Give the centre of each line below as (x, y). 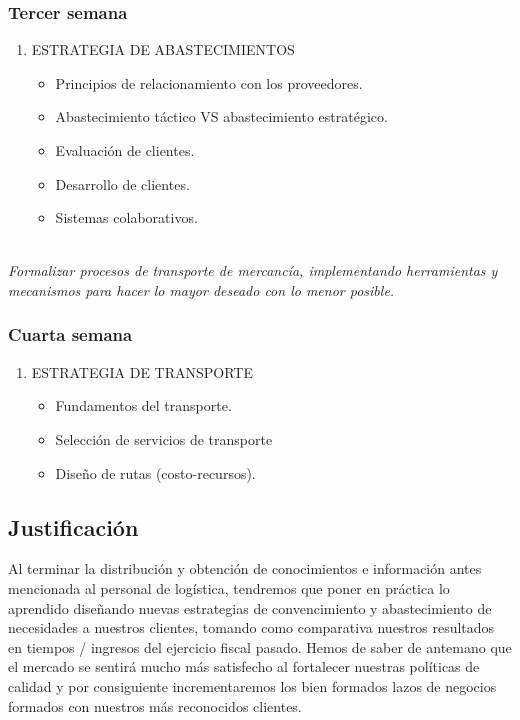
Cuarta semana (70, 334)
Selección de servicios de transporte (164, 438)
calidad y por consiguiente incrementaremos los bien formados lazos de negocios (252, 685)
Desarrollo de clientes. (122, 183)
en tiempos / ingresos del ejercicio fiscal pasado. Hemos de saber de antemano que (260, 646)
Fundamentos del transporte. (143, 405)
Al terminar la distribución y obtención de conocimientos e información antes (245, 568)
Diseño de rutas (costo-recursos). (155, 472)
